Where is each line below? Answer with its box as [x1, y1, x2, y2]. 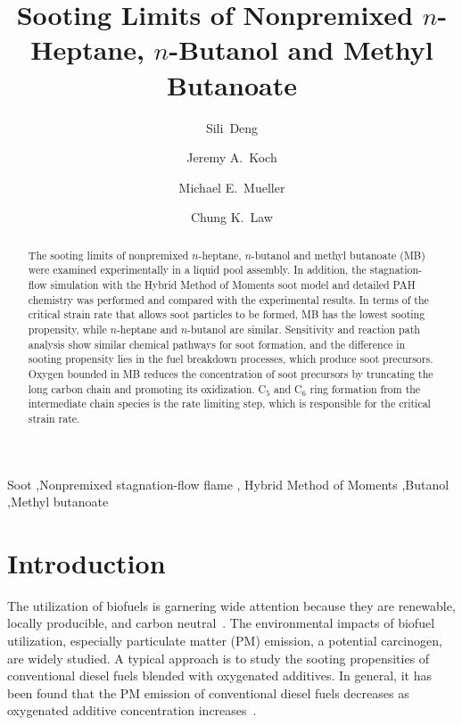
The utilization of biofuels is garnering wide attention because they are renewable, [7, 596, 456, 614]
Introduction [7, 544, 166, 581]
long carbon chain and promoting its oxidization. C [28, 381, 267, 396]
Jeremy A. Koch [186, 148, 277, 167]
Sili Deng [205, 118, 259, 136]
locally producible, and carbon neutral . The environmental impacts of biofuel [7, 614, 435, 632]
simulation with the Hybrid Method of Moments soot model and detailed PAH [50, 276, 416, 292]
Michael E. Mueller [178, 177, 285, 196]
